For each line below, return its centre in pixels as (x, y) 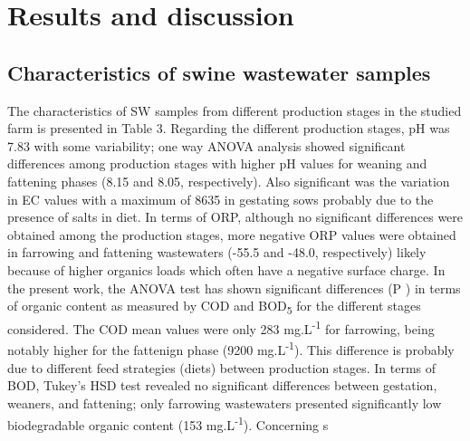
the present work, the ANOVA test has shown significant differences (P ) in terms (234, 288)
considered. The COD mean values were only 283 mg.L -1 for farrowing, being (221, 327)
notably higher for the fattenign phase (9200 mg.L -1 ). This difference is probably (231, 349)
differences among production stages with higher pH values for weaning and (217, 163)
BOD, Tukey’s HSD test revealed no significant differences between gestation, (222, 385)
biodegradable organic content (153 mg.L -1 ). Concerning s (168, 423)
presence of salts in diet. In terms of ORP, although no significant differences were (235, 217)
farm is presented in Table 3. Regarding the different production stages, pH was (229, 128)
